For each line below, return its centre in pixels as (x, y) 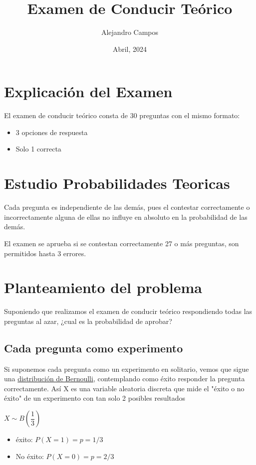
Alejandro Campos (130, 32)
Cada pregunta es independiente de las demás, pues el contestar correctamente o (127, 207)
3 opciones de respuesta (52, 132)
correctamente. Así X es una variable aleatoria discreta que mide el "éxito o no (124, 388)
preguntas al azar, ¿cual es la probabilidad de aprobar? (88, 321)
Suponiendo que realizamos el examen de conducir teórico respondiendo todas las (128, 311)
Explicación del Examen (88, 91)
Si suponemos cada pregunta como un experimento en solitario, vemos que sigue (127, 369)
